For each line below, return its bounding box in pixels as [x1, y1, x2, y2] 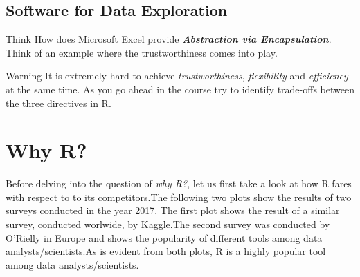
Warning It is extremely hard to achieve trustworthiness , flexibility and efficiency [6, 68, 348, 83]
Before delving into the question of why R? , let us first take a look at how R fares [6, 176, 352, 191]
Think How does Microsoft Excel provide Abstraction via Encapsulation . [6, 32, 332, 46]
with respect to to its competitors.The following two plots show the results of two [6, 189, 352, 204]
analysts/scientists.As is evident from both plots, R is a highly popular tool [6, 244, 326, 258]
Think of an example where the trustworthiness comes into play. [6, 45, 278, 59]
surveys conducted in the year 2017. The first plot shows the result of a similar [6, 203, 340, 218]
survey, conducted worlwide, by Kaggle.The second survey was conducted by [6, 217, 330, 231]
